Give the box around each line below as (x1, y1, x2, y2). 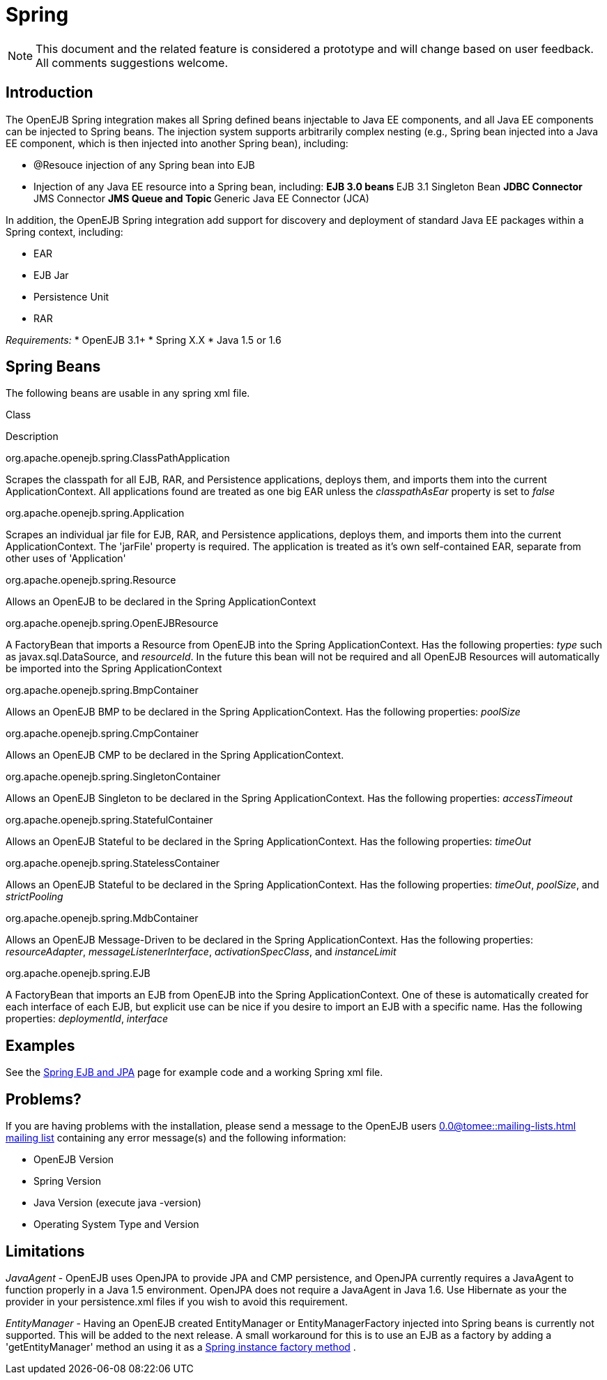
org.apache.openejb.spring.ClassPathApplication (6, 452, 230, 464)
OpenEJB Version (33, 1153, 114, 1166)
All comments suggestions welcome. (36, 55, 229, 70)
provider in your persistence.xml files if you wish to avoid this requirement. (6, 1295, 348, 1307)
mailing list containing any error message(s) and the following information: (6, 1132, 346, 1144)
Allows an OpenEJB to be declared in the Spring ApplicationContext (6, 596, 316, 608)
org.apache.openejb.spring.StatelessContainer (6, 857, 220, 870)
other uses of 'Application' (6, 552, 126, 565)
